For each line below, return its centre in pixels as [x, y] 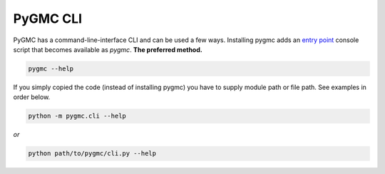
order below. [32, 97]
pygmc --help [51, 68]
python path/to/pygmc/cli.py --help [92, 154]
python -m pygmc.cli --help [77, 116]
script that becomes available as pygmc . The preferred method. [108, 49]
